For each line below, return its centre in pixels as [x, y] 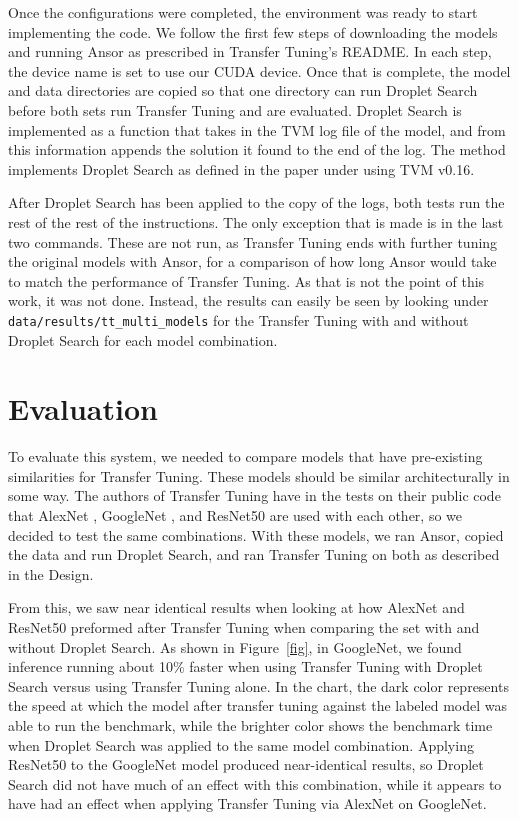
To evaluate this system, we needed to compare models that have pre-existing [245, 456]
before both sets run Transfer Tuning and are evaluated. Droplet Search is [235, 109]
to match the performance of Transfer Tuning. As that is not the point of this [246, 280]
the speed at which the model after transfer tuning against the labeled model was [257, 705]
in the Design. [51, 573]
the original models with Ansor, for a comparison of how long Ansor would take [252, 261]
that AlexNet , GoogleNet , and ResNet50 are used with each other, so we [235, 515]
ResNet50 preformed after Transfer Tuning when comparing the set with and [244, 627]
